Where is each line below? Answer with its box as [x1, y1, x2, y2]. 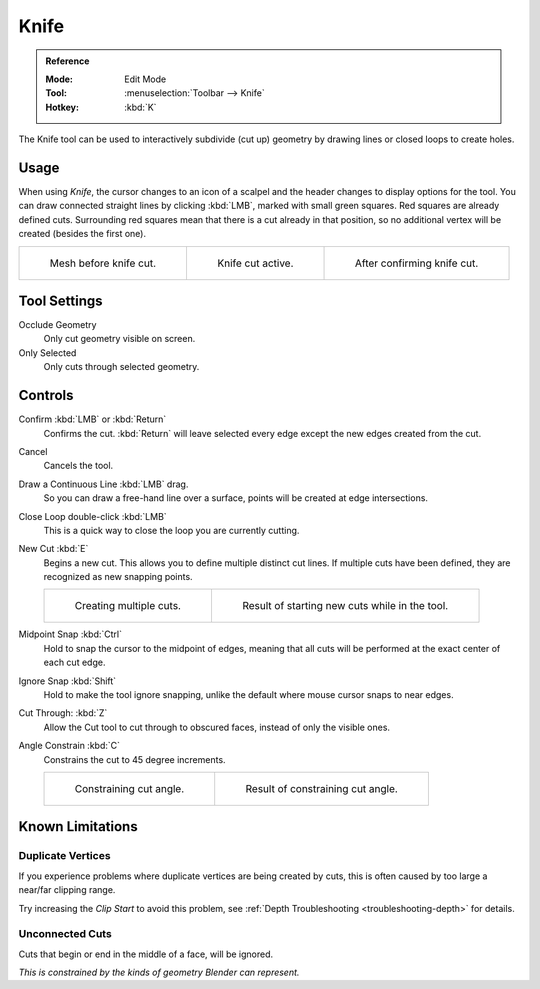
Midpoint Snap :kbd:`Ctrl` [18, 628, 122, 640]
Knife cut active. [216, 256, 294, 270]
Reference [45, 55, 90, 67]
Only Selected [18, 346, 77, 359]
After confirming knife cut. [355, 256, 479, 270]
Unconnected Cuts [18, 927, 112, 941]
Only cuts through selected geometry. [43, 361, 200, 373]
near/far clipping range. [18, 884, 116, 896]
